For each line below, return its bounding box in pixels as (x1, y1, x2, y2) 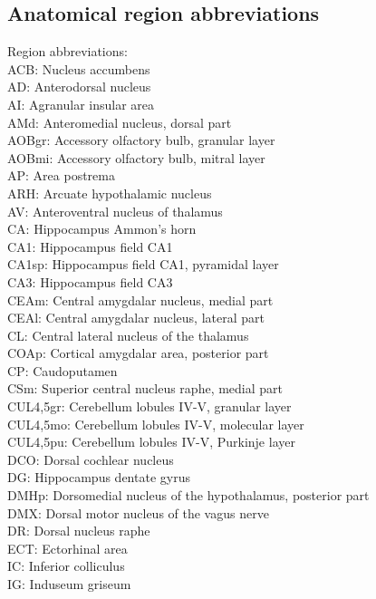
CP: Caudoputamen (7, 361, 118, 380)
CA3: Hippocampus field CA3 (7, 272, 173, 291)
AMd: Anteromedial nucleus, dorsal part (7, 112, 232, 131)
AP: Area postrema (7, 166, 115, 185)
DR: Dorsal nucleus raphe (7, 521, 150, 540)
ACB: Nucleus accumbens (7, 59, 150, 78)
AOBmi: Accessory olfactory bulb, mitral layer (7, 148, 265, 167)
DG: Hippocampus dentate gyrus (7, 468, 190, 487)
